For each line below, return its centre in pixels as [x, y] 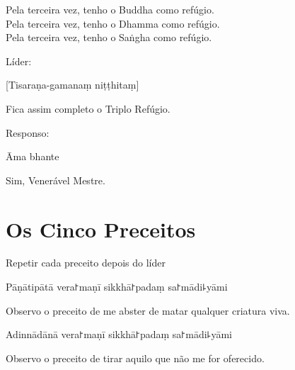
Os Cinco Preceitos [101, 229]
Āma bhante [33, 156]
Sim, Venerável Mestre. [56, 180]
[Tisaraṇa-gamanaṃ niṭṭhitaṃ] [73, 85]
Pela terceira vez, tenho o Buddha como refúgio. [110, 9]
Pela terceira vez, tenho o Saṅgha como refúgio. [109, 37]
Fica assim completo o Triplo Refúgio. [88, 108]
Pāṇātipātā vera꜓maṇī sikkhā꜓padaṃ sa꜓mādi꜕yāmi [117, 287]
